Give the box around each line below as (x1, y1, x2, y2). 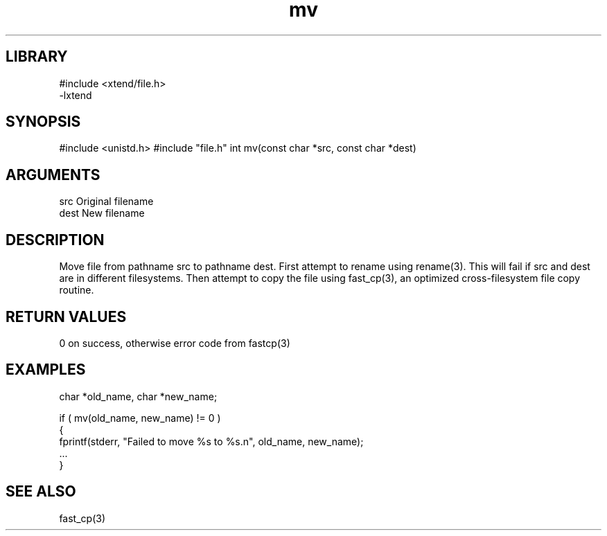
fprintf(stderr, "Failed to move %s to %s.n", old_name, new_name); (59, 435, 364, 447)
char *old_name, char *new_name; (59, 390, 218, 402)
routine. (59, 284, 94, 296)
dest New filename (59, 207, 145, 220)
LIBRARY (6, 48, 68, 66)
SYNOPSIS (6, 113, 81, 131)
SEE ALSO (6, 483, 76, 501)
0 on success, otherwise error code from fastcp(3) (59, 337, 290, 349)
